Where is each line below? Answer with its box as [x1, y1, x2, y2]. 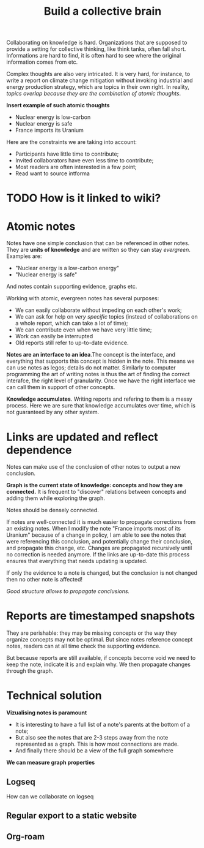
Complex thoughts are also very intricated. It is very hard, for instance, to [6, 70, 191, 78]
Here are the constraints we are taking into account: [6, 138, 137, 146]
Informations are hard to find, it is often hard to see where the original [6, 52, 181, 59]
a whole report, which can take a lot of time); [15, 320, 128, 327]
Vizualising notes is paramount [6, 709, 87, 716]
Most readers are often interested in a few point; [15, 164, 137, 171]
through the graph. [6, 667, 54, 675]
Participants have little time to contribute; [15, 150, 119, 157]
